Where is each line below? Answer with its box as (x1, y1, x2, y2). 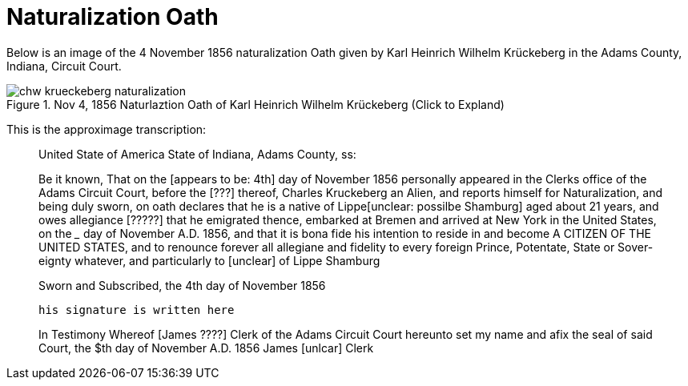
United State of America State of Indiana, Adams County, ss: (38, 147, 356, 161)
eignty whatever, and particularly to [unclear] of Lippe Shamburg (38, 253, 380, 267)
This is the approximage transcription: (6, 122, 207, 136)
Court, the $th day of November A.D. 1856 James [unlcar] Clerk (38, 340, 374, 355)
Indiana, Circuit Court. (6, 58, 122, 73)
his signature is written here (38, 303, 235, 316)
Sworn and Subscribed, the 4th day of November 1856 (38, 278, 326, 292)
